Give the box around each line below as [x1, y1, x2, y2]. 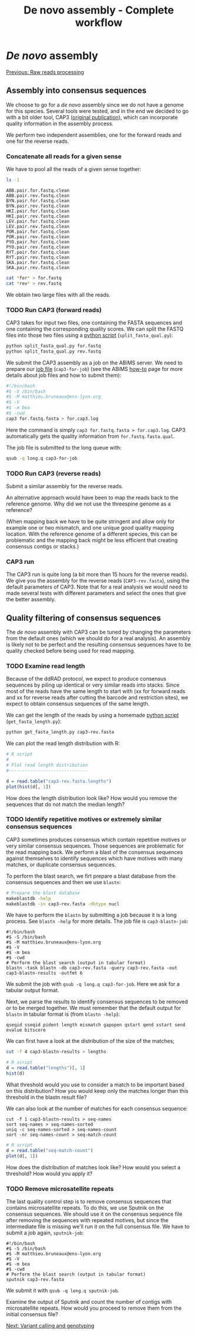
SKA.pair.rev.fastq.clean [6, 265, 69, 270]
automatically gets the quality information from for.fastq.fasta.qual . [6, 433, 175, 440]
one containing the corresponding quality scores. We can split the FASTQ [6, 325, 184, 332]
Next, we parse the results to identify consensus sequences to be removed [6, 998, 188, 1005]
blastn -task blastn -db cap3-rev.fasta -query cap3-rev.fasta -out [6, 965, 178, 971]
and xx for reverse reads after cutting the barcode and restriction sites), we [6, 694, 188, 701]
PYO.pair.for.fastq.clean [6, 239, 69, 245]
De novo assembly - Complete [23, 4, 175, 17]
